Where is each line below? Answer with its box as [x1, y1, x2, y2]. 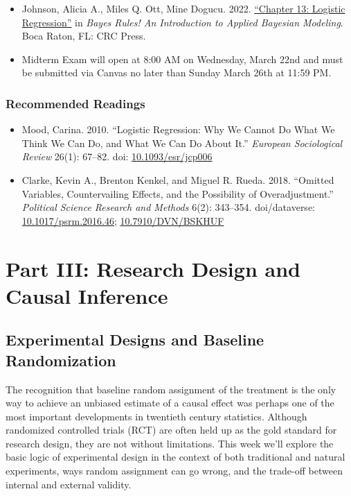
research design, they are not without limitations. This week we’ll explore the [6, 436, 334, 450]
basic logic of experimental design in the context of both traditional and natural [6, 450, 345, 464]
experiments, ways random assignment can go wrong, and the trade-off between [6, 463, 343, 478]
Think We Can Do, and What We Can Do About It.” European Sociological [21, 135, 343, 150]
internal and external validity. [6, 477, 132, 491]
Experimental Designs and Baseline [6, 329, 264, 350]
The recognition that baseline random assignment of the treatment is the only [6, 382, 336, 396]
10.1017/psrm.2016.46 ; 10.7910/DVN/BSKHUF [21, 213, 224, 228]
